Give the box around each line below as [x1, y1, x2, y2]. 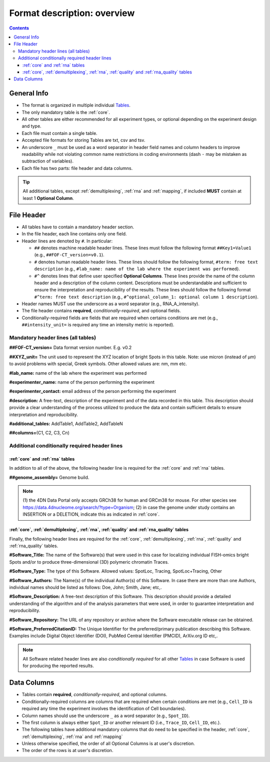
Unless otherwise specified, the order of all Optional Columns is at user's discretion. [21, 741, 195, 747]
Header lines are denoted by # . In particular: [21, 238, 112, 244]
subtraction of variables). [21, 158, 74, 164]
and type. [21, 123, 42, 129]
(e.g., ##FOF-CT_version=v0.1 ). [34, 252, 104, 258]
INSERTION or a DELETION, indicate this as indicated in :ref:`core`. [22, 511, 160, 517]
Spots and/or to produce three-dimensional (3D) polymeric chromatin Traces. [9, 559, 169, 565]
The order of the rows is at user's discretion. [21, 748, 113, 754]
